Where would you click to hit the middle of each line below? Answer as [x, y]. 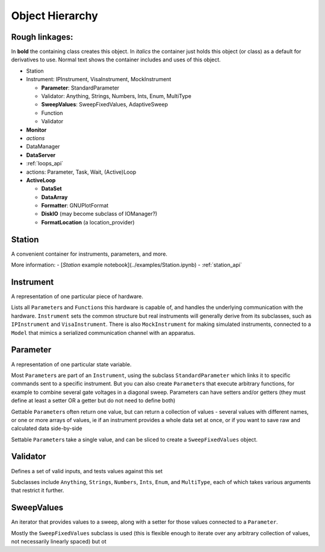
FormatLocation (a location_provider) [88, 222]
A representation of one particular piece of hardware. [77, 296]
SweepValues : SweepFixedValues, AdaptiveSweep [105, 105]
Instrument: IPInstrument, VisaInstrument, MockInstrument [99, 79]
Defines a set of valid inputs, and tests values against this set [87, 471]
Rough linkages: [42, 37]
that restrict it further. [38, 491]
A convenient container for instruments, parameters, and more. [89, 254]
